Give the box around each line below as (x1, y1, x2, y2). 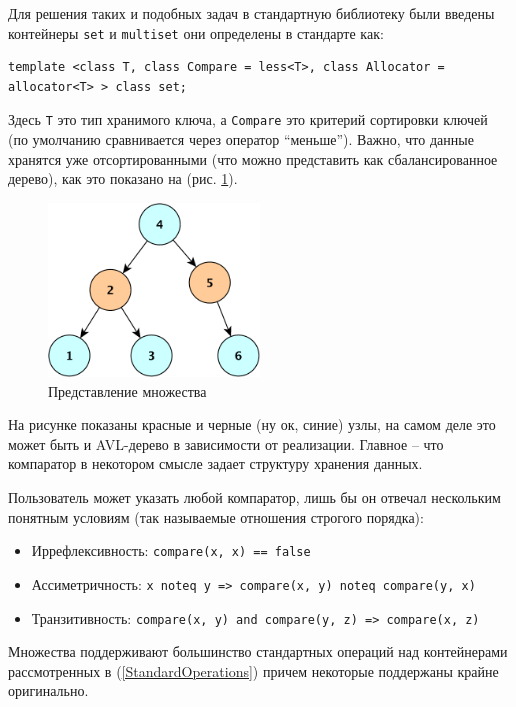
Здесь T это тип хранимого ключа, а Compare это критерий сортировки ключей (8, 109, 488, 130)
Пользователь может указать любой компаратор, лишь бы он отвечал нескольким (8, 487, 501, 507)
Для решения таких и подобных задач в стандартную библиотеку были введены (8, 3, 495, 23)
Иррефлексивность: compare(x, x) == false (31, 540, 311, 561)
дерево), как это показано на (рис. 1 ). (8, 168, 238, 189)
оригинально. (8, 680, 89, 701)
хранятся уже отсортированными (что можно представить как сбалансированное (8, 148, 498, 169)
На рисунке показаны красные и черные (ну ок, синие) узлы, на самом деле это (8, 414, 496, 435)
